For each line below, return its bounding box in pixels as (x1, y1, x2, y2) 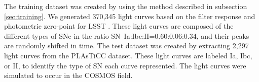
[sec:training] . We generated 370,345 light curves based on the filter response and (4, 11, 255, 21)
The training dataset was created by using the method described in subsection (4, 1, 247, 11)
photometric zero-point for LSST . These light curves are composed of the (4, 21, 234, 31)
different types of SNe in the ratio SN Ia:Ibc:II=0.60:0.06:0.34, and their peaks (4, 30, 249, 41)
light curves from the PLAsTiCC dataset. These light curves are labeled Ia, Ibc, (4, 50, 252, 60)
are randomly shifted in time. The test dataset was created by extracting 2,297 (4, 40, 249, 51)
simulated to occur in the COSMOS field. (4, 70, 133, 80)
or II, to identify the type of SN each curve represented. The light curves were (4, 60, 246, 70)
